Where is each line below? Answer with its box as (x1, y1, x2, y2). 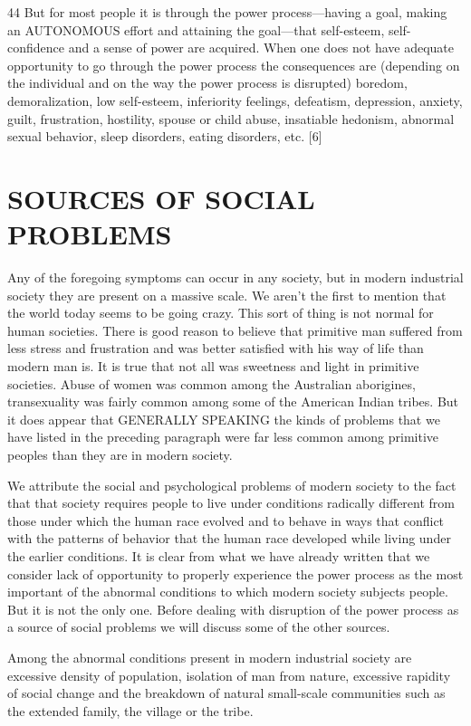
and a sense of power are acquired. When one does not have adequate (68, 38, 455, 57)
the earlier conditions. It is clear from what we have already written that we (7, 546, 430, 565)
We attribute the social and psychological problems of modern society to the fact (7, 475, 457, 494)
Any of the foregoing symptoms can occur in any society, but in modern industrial (7, 268, 464, 287)
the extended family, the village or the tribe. (7, 701, 254, 720)
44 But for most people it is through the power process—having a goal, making (7, 3, 447, 21)
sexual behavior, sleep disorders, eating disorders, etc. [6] (7, 127, 322, 146)
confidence (7, 38, 64, 57)
